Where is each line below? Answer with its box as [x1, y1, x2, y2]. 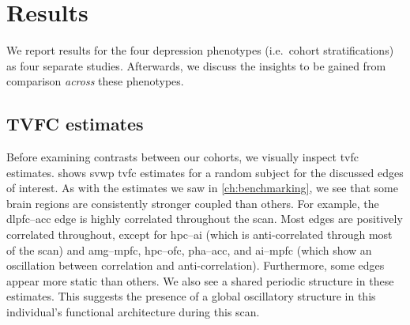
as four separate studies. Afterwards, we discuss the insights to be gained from [6, 57, 386, 74]
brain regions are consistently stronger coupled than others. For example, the [6, 195, 379, 211]
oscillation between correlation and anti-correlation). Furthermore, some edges [6, 257, 385, 274]
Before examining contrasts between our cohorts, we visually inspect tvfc [6, 149, 359, 165]
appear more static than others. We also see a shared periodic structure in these [6, 272, 394, 289]
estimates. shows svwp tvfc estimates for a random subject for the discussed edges [6, 164, 404, 180]
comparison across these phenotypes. [6, 73, 184, 89]
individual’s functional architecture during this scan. [6, 304, 260, 320]
